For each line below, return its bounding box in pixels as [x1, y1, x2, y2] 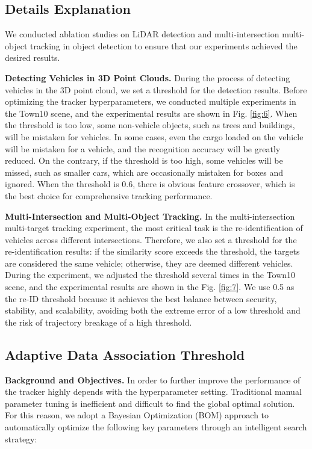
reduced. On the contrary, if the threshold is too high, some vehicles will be [5, 154, 283, 167]
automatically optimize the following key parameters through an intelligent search [5, 421, 307, 433]
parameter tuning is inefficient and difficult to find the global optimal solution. [5, 397, 295, 409]
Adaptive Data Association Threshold [5, 345, 245, 364]
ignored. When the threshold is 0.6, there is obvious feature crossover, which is [5, 178, 295, 190]
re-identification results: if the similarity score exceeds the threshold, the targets [5, 245, 300, 258]
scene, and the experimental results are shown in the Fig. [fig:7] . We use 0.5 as [5, 280, 295, 293]
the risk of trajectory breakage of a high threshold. [5, 315, 192, 328]
